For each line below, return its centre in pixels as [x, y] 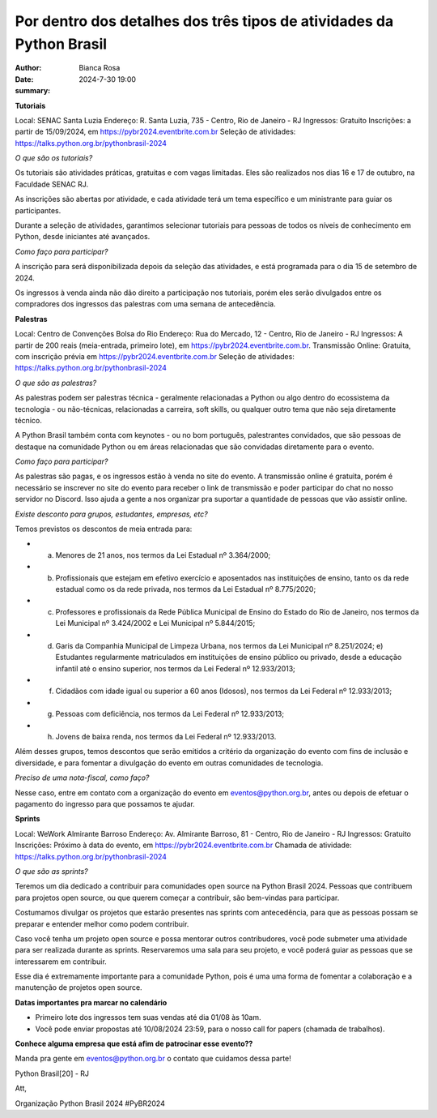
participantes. [38, 210]
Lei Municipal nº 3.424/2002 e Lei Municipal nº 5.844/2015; [155, 623]
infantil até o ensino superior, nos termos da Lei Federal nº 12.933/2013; [175, 668]
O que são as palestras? [56, 383]
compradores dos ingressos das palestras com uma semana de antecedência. [145, 304]
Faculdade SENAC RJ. [52, 184]
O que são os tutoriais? [54, 158]
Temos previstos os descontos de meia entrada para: [104, 529]
